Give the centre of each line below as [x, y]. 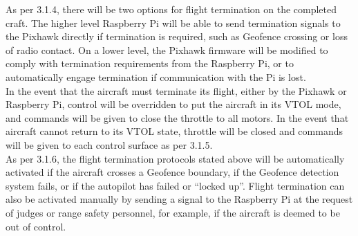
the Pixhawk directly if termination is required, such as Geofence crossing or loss [177, 36]
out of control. [36, 226]
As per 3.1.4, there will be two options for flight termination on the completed [171, 9]
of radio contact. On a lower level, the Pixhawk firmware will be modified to [167, 49]
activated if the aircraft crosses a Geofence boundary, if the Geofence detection [172, 172]
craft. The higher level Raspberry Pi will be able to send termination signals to [173, 22]
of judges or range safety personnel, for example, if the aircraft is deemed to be [173, 212]
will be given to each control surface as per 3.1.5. [109, 144]
